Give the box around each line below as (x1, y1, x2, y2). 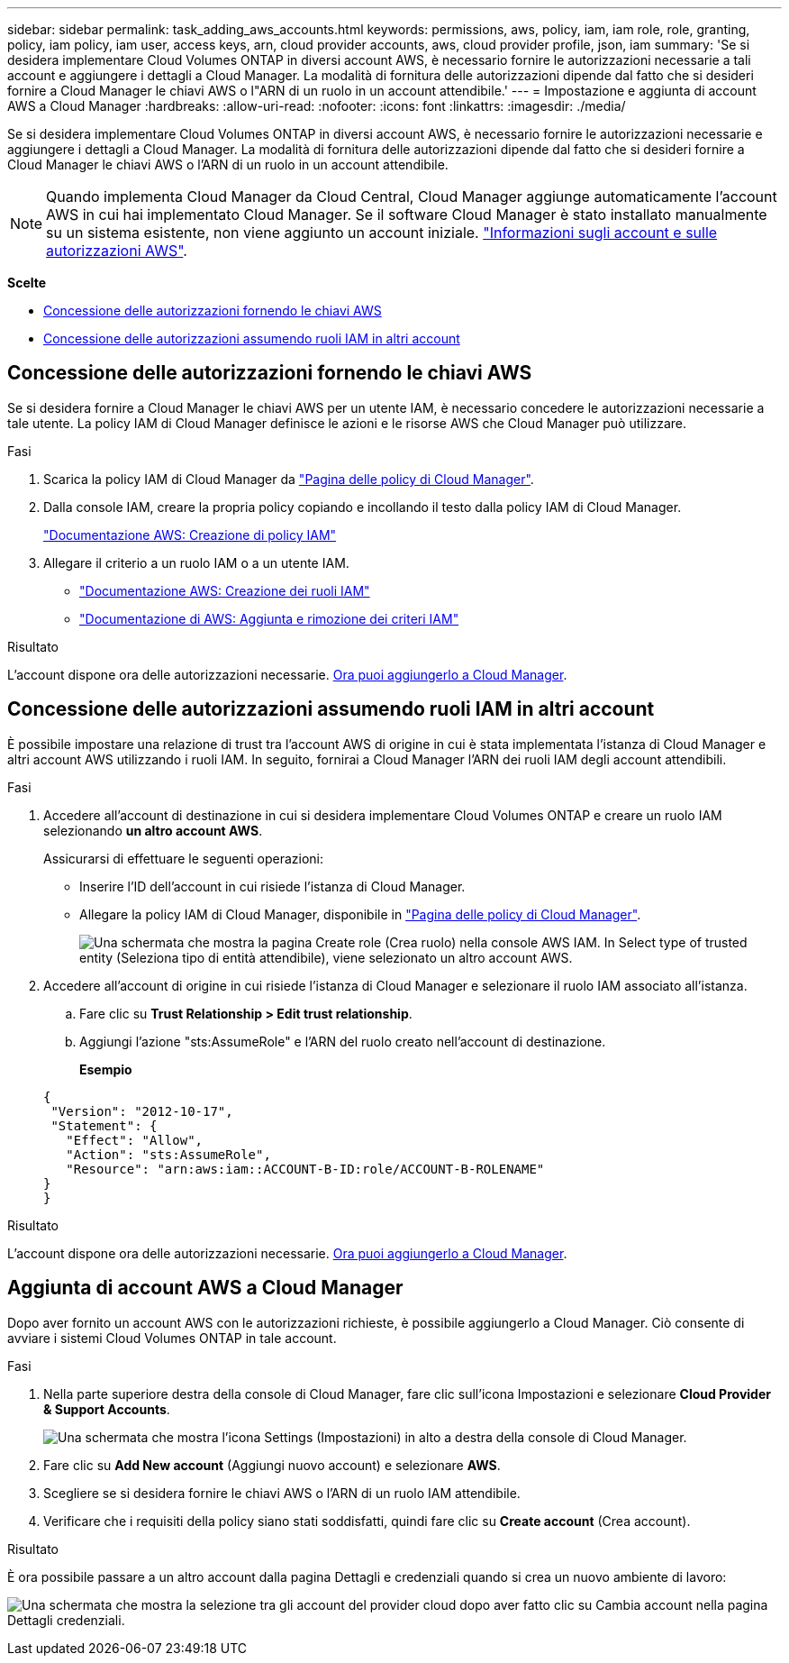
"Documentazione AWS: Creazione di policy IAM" (43, 526, 337, 543)
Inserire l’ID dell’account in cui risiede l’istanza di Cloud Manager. (79, 878, 466, 894)
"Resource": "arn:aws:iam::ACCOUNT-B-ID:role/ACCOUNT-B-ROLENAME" (66, 1161, 545, 1176)
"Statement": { (50, 1118, 158, 1133)
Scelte (7, 275, 47, 290)
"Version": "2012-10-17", (50, 1103, 233, 1119)
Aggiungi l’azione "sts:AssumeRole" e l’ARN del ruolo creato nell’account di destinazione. (79, 1033, 606, 1049)
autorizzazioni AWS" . (46, 242, 187, 260)
